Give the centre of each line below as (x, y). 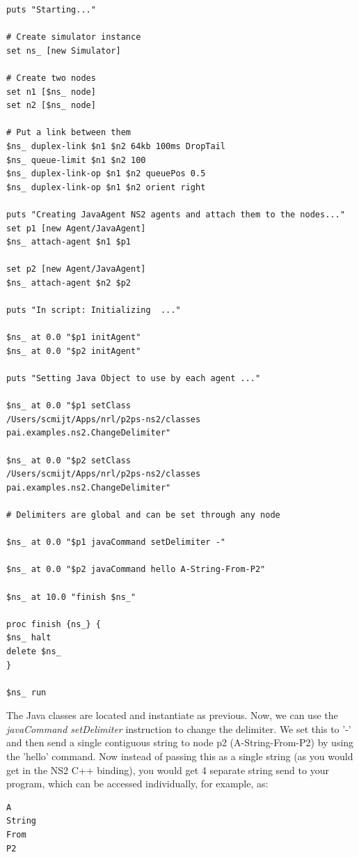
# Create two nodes (51, 78)
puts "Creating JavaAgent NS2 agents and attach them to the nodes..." (176, 214)
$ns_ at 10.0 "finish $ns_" (71, 597)
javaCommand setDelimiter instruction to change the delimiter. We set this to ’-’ (179, 728)
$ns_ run (26, 692)
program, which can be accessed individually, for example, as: (137, 783)
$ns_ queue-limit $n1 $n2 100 (76, 160)
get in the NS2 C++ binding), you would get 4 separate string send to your (168, 770)
